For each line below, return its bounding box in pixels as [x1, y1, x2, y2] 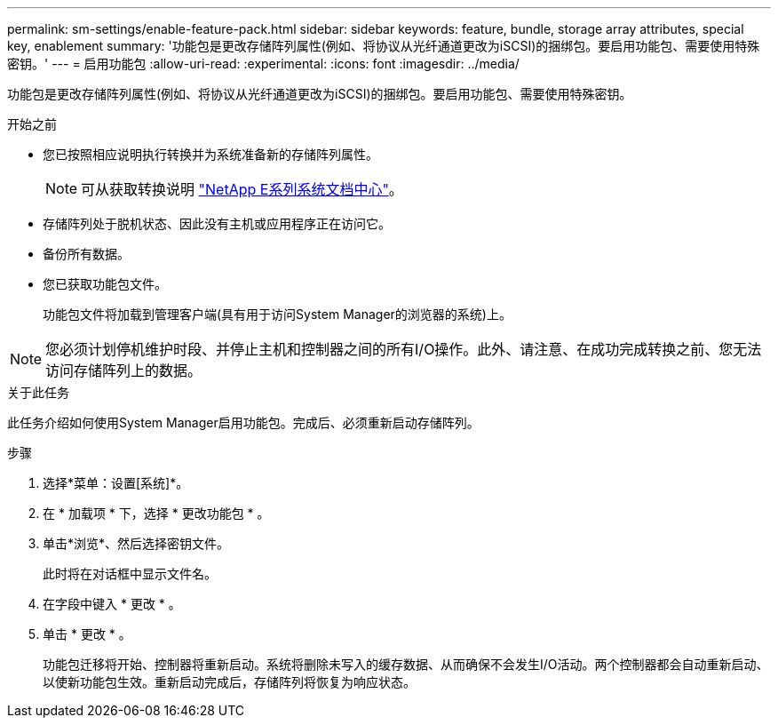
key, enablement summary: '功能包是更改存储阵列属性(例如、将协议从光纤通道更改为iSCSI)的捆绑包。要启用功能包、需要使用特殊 [7, 38, 760, 53]
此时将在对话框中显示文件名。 [43, 566, 217, 581]
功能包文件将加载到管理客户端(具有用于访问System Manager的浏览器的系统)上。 [43, 307, 512, 322]
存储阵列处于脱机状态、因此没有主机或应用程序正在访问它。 [43, 216, 391, 231]
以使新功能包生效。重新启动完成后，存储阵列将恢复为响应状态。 [43, 674, 416, 689]
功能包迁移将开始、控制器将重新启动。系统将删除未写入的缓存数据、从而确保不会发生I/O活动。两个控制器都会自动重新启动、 [43, 657, 769, 672]
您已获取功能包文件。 [43, 276, 167, 291]
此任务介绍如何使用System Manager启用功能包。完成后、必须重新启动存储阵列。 [7, 415, 480, 430]
